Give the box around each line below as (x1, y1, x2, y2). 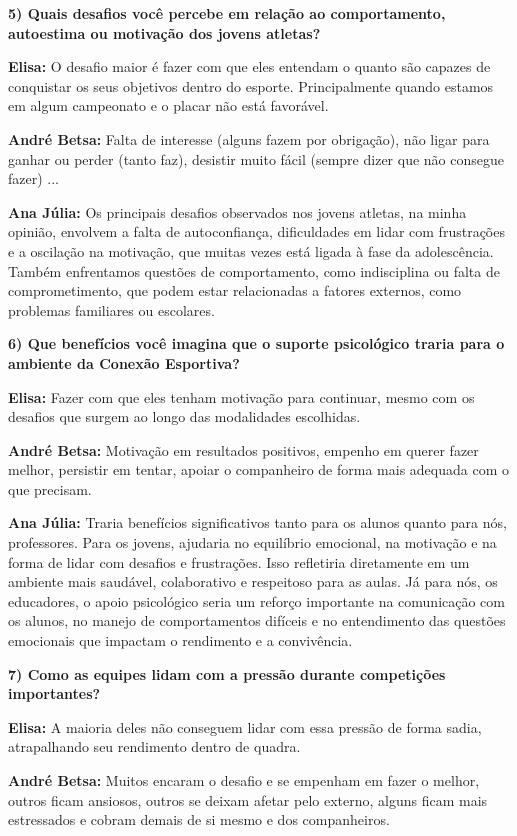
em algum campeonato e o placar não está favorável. (8, 95, 329, 116)
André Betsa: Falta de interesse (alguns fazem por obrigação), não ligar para (8, 128, 490, 149)
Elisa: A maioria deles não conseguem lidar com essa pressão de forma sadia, (8, 716, 482, 737)
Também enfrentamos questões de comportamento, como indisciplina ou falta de (8, 260, 500, 281)
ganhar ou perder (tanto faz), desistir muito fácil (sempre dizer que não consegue (8, 148, 504, 169)
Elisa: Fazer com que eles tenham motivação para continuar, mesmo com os (8, 386, 475, 407)
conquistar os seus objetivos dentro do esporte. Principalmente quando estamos (8, 75, 494, 96)
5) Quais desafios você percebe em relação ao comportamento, (8, 3, 446, 23)
